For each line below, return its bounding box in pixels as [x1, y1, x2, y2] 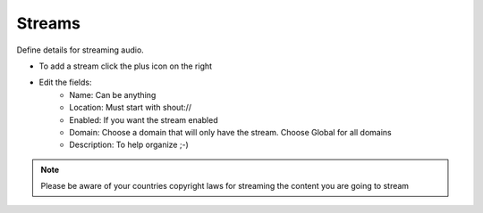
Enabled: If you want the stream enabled [69, 114, 218, 125]
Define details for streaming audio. [16, 45, 145, 55]
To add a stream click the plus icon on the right [38, 61, 213, 71]
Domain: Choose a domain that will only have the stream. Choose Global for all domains [69, 127, 393, 137]
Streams [16, 13, 80, 33]
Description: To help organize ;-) [69, 139, 190, 151]
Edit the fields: [38, 77, 92, 88]
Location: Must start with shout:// [69, 102, 192, 113]
